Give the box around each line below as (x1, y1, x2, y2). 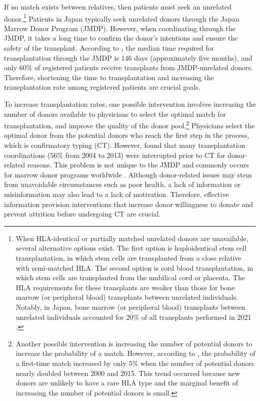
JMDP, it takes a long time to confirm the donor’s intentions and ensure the (4, 33, 238, 43)
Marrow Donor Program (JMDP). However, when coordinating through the (4, 23, 235, 33)
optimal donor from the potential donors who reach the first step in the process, (4, 130, 249, 140)
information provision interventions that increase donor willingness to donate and (4, 198, 253, 209)
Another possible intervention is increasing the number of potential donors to (15, 338, 252, 348)
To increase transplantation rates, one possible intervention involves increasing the (4, 99, 256, 109)
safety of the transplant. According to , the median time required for (4, 43, 214, 53)
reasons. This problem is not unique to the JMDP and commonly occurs (27, 159, 249, 170)
